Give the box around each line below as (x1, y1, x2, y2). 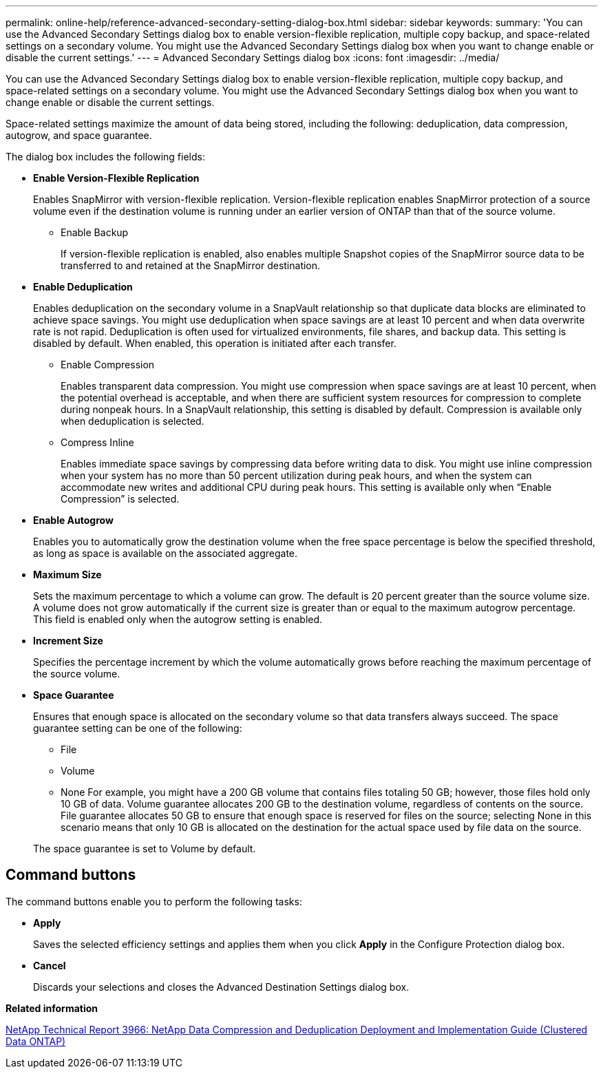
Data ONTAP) (6, 1035, 66, 1047)
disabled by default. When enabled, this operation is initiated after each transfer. (33, 337, 396, 349)
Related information (6, 1002, 98, 1014)
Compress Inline (61, 436, 134, 448)
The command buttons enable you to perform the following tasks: (6, 895, 302, 907)
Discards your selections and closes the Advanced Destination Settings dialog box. (33, 980, 410, 993)
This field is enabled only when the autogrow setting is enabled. (33, 613, 323, 625)
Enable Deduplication (33, 281, 133, 293)
